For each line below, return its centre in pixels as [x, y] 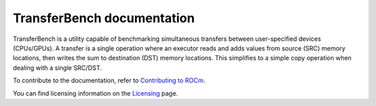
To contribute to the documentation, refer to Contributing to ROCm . [109, 80]
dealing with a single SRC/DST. [57, 68]
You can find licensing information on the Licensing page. [95, 93]
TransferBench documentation [104, 18]
